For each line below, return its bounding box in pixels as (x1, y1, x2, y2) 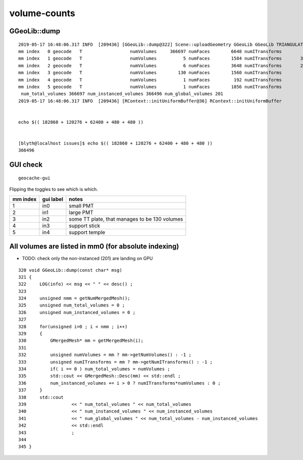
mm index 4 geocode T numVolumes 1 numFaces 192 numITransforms (18, 77, 282, 83)
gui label (42, 195, 63, 202)
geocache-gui (18, 175, 50, 181)
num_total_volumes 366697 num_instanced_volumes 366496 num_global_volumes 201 (21, 91, 224, 97)
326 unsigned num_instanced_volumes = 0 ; (18, 310, 136, 315)
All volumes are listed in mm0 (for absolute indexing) (9, 242, 179, 251)
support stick (69, 222, 100, 229)
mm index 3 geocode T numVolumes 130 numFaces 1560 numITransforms (18, 70, 282, 76)
